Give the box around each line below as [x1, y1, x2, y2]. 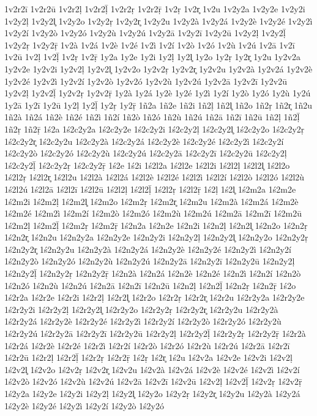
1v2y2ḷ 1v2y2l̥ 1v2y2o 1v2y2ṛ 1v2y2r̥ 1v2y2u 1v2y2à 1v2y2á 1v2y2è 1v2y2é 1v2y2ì [4, 14, 313, 27]
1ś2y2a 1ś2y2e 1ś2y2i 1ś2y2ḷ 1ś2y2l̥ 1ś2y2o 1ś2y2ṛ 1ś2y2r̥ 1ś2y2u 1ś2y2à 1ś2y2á [4, 387, 300, 399]
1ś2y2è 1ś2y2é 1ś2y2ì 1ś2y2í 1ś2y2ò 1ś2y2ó [4, 399, 164, 412]
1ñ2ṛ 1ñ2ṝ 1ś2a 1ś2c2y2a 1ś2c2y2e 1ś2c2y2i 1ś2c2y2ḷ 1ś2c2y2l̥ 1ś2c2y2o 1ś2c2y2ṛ [4, 122, 305, 135]
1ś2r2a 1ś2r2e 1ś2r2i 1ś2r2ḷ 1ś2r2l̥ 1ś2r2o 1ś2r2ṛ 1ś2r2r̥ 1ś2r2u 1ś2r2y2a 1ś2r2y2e [4, 291, 305, 304]
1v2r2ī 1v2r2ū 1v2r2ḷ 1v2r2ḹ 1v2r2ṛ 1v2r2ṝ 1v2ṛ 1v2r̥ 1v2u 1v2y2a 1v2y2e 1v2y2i [4, 2, 305, 15]
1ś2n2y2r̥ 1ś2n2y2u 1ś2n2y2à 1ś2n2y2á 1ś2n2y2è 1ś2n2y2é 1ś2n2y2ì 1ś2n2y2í [4, 242, 291, 255]
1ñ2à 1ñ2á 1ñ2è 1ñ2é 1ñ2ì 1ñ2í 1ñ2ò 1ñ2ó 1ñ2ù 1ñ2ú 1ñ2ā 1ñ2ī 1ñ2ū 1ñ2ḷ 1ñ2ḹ [4, 110, 300, 123]
